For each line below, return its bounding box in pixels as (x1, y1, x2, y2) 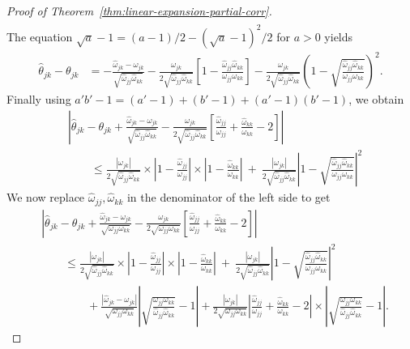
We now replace (6, 189, 85, 206)
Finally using (6, 91, 71, 108)
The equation (6, 28, 73, 45)
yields (324, 28, 353, 45)
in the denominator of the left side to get (126, 189, 331, 206)
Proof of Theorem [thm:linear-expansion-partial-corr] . (6, 2, 272, 19)
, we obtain (348, 91, 404, 108)
